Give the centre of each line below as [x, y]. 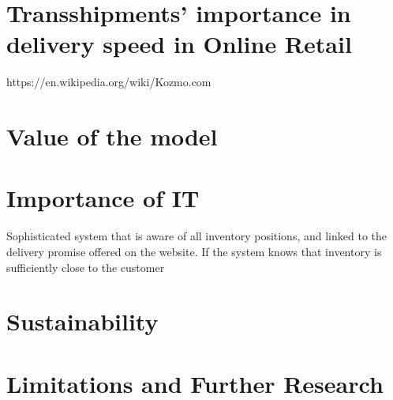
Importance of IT [103, 198]
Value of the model [112, 136]
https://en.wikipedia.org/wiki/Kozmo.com [109, 82]
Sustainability [82, 321]
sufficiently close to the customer [86, 267]
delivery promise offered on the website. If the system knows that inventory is [194, 251]
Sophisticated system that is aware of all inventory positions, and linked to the [196, 236]
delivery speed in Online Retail [179, 44]
